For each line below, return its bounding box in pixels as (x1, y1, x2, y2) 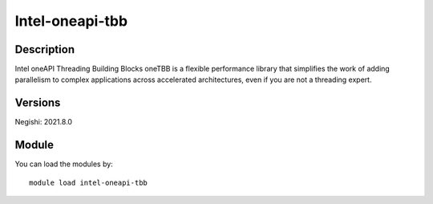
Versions (14, 96, 61, 110)
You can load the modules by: (14, 159, 114, 169)
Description (14, 43, 75, 56)
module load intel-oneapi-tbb (29, 177, 148, 187)
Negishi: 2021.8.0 (14, 117, 72, 127)
